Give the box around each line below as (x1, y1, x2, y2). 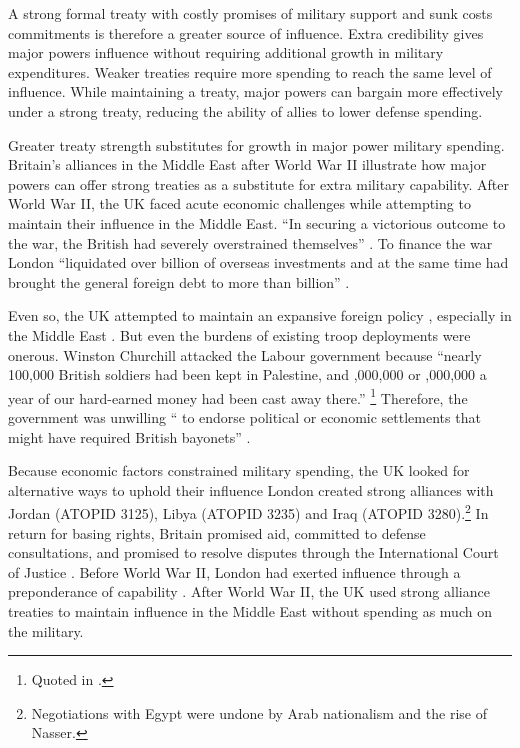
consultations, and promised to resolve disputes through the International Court (8, 542, 499, 563)
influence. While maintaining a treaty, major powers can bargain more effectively (8, 81, 503, 102)
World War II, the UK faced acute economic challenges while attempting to (8, 193, 471, 214)
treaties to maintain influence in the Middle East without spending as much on (8, 600, 492, 621)
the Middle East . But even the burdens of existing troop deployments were (8, 324, 471, 345)
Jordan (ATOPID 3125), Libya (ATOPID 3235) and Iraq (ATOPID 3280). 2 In (8, 500, 489, 523)
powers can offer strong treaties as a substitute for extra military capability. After (8, 173, 509, 194)
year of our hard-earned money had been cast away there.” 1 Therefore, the (8, 384, 468, 408)
